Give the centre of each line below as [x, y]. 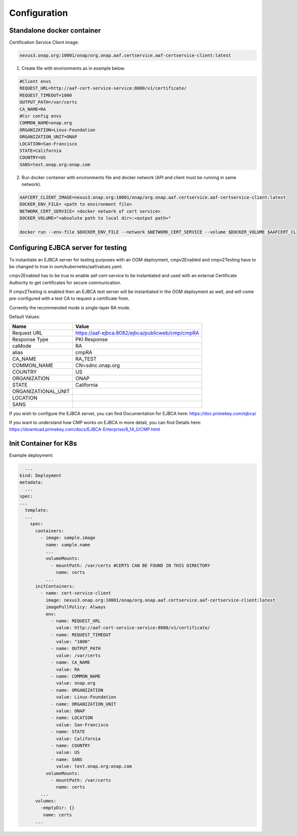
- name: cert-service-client [76, 593]
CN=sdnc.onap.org [98, 365]
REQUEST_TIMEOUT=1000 [46, 95]
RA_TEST [86, 359]
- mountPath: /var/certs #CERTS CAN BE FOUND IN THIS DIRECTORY [130, 565]
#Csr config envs [41, 116]
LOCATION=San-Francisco [49, 144]
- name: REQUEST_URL [76, 621]
